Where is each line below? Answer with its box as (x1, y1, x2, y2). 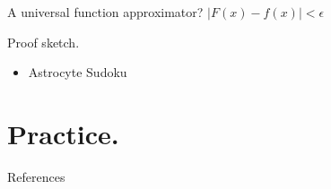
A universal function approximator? (7, 3, 204, 21)
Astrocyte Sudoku (28, 63, 127, 82)
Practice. (7, 115, 119, 151)
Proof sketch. (7, 32, 80, 51)
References (7, 167, 65, 185)
